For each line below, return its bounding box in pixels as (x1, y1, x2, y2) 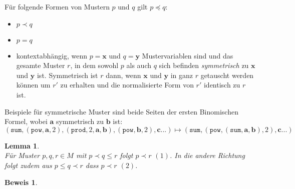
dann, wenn (106, 69, 141, 80)
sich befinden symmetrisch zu (159, 60, 249, 70)
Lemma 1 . (5, 140, 40, 150)
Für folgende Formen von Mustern (5, 1, 110, 11)
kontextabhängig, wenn (16, 50, 87, 60)
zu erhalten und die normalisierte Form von (60, 79, 194, 90)
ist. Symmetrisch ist (37, 69, 98, 80)
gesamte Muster (16, 60, 65, 70)
